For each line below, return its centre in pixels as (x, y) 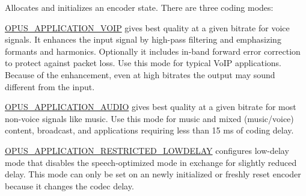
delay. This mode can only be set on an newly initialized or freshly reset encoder (153, 174)
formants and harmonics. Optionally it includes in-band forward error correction (153, 51)
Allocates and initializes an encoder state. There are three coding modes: (139, 7)
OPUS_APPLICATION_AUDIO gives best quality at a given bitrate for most (151, 107)
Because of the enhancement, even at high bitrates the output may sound (140, 74)
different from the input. (50, 86)
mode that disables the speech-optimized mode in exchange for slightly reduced (151, 162)
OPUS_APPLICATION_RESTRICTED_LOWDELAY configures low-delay (147, 150)
